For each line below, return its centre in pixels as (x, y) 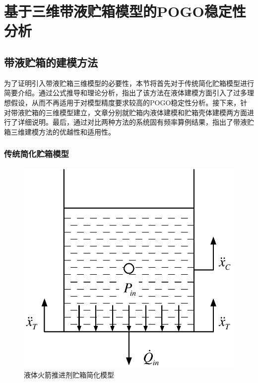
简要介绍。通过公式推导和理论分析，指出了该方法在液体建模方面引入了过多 (126, 93)
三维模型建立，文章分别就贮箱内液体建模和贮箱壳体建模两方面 (146, 112)
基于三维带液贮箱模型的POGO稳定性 (125, 11)
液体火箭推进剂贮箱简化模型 (69, 375)
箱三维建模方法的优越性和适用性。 (60, 131)
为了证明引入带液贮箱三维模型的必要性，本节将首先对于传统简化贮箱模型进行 (129, 83)
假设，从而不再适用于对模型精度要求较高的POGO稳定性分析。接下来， (126, 102)
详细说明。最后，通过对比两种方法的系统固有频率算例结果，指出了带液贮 (136, 122)
